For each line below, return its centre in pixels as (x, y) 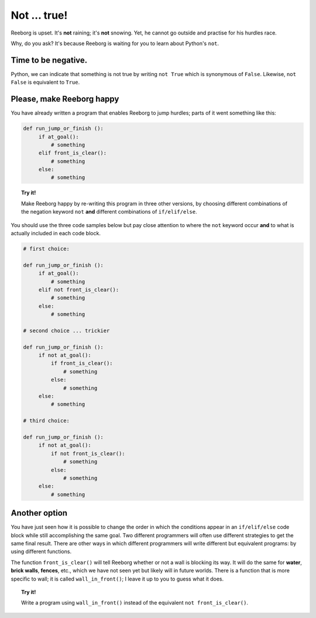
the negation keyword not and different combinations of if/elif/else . (109, 212)
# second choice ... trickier (66, 330)
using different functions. (41, 552)
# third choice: (47, 421)
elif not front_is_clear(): (79, 289)
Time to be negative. (49, 60)
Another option (39, 513)
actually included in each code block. (56, 234)
